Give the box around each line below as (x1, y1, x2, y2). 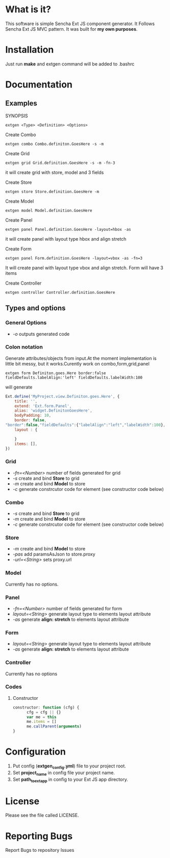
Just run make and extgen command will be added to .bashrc (5, 60, 135, 67)
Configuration (5, 746, 66, 758)
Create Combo (5, 132, 36, 138)
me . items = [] (26, 719, 57, 724)
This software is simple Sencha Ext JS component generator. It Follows (5, 20, 155, 27)
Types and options (5, 304, 66, 313)
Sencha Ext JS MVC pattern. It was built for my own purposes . (5, 26, 138, 32)
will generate (5, 384, 33, 390)
